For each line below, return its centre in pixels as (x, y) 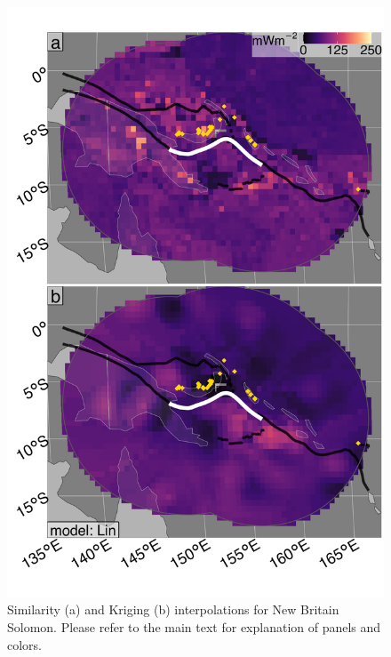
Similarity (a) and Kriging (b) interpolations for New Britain (173, 609)
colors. (25, 644)
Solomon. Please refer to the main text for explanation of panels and (194, 627)
